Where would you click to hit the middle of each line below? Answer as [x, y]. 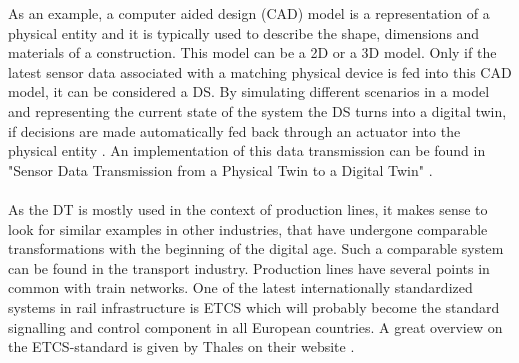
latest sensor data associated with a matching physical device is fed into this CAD [260, 71]
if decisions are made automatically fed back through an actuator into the [234, 130]
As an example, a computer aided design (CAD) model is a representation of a [249, 13]
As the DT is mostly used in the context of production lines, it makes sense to [248, 208]
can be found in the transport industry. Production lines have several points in [249, 267]
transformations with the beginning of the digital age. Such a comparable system [256, 248]
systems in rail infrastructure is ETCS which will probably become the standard [254, 306]
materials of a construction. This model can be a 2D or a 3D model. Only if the [252, 52]
